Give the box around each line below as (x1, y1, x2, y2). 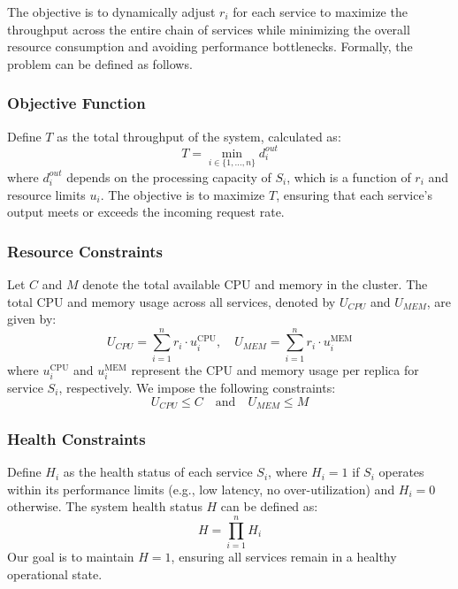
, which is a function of (286, 167, 411, 186)
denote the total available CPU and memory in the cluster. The (82, 274, 428, 293)
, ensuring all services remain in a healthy (171, 547, 397, 566)
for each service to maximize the (233, 3, 408, 20)
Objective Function (7, 92, 146, 114)
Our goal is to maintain (7, 547, 134, 566)
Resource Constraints (7, 240, 164, 262)
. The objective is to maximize (100, 185, 265, 203)
